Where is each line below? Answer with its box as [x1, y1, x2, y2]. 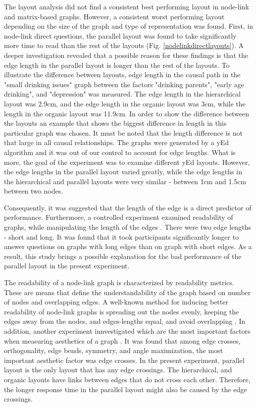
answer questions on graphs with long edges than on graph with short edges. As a [4, 241, 252, 252]
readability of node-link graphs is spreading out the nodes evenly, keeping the [4, 306, 239, 316]
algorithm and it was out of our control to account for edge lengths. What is [4, 147, 236, 157]
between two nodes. [4, 186, 63, 196]
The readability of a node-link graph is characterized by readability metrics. [4, 277, 234, 288]
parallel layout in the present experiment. [4, 260, 130, 271]
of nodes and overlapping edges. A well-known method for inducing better [4, 297, 228, 307]
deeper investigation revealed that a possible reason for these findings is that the [4, 50, 249, 60]
